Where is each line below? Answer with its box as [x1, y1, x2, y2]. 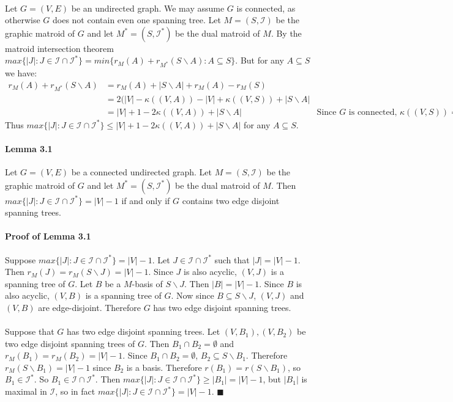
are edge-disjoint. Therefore [38, 301, 141, 313]
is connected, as [236, 1, 296, 14]
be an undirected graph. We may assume [71, 1, 225, 14]
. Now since [171, 289, 214, 302]
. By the [271, 26, 302, 39]
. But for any [235, 54, 284, 67]
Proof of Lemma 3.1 [5, 230, 91, 243]
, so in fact [55, 385, 95, 398]
